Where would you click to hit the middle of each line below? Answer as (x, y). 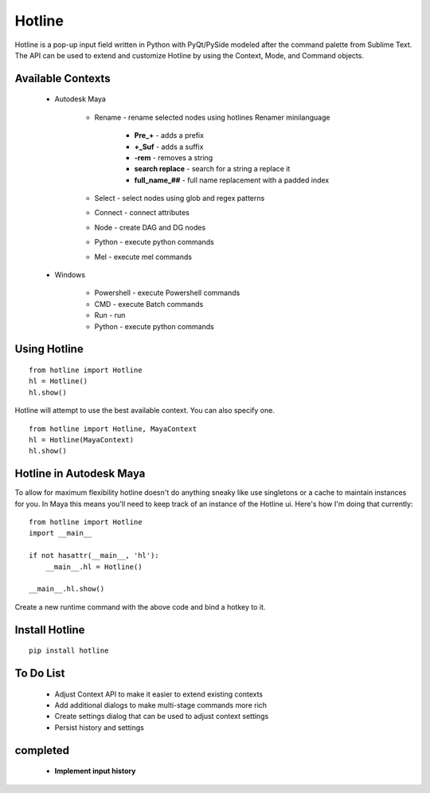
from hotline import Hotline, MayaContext (113, 429)
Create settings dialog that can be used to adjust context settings (162, 716)
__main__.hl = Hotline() (94, 567)
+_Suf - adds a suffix (169, 147)
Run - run (110, 316)
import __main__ (61, 533)
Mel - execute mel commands (143, 257)
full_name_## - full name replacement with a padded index (232, 180)
